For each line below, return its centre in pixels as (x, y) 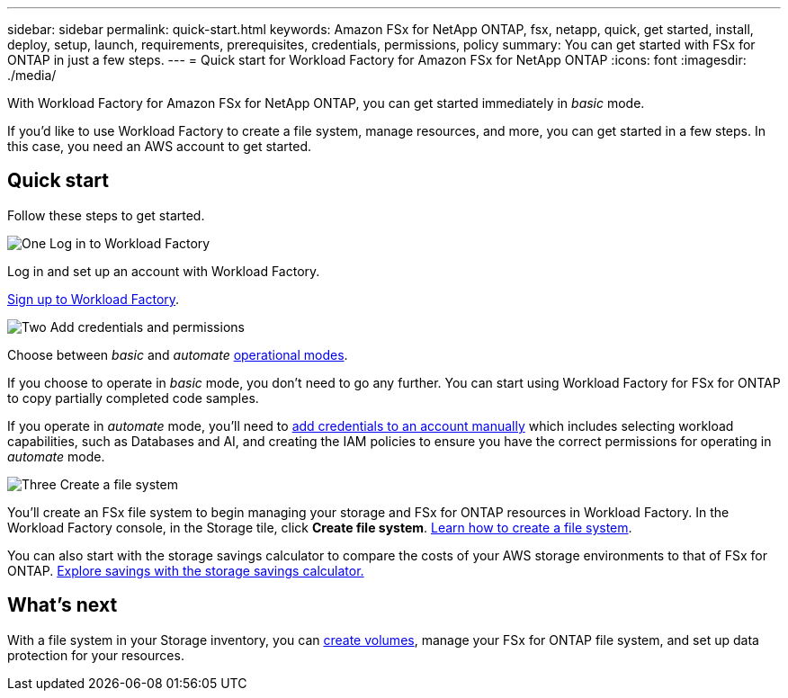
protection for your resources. (96, 655)
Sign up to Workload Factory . (94, 299)
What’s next (63, 605)
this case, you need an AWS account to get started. (160, 146)
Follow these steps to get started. (106, 215)
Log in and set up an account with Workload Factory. (164, 271)
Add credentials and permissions (147, 327)
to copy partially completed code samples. (133, 398)
